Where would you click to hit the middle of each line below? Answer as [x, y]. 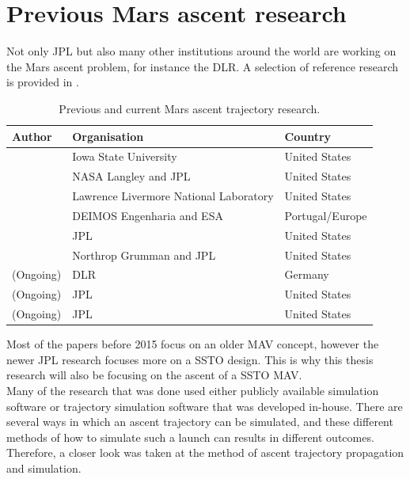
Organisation [108, 136]
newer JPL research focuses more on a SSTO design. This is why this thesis [190, 359]
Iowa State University [125, 156]
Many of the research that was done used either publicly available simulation [193, 390]
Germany [307, 274]
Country [308, 136]
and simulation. [44, 468]
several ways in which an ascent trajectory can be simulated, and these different [200, 422]
